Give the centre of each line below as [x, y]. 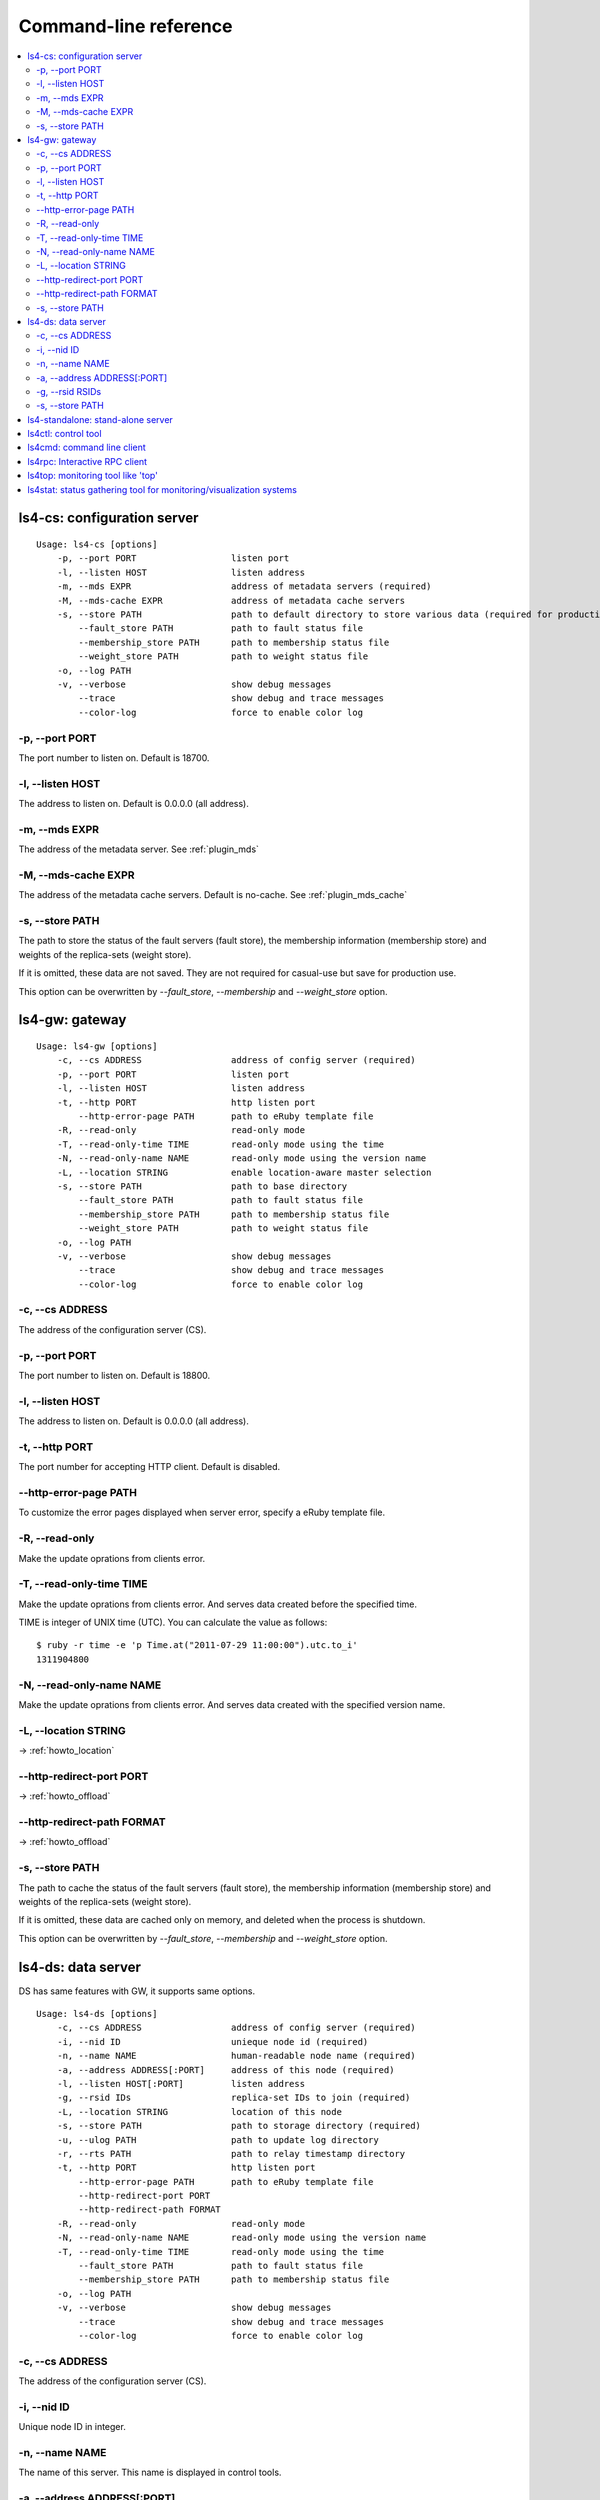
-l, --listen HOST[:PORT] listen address [180, 2083]
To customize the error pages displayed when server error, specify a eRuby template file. [202, 1512]
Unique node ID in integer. [72, 2427]
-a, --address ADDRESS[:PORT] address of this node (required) [225, 2069]
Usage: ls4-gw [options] [97, 1046]
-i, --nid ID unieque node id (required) [212, 2041]
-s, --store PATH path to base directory [202, 1186]
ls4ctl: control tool [64, 434]
